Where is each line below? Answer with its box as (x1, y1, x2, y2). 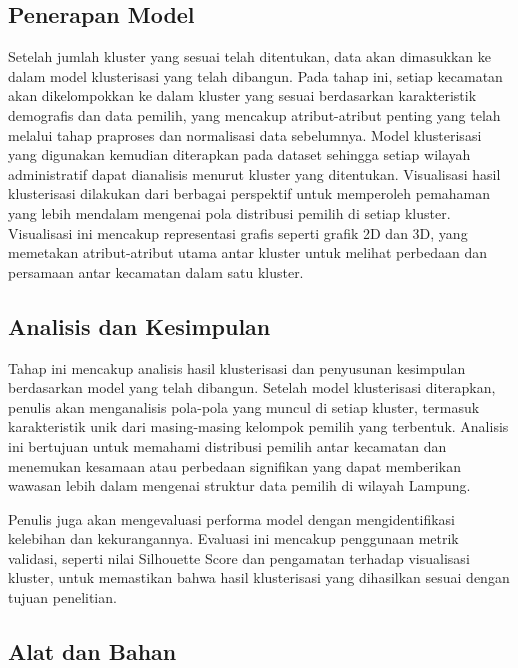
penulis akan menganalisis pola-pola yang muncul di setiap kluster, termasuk (8, 396, 480, 417)
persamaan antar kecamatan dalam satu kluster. (8, 261, 304, 282)
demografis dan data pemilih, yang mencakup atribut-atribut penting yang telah (8, 104, 501, 125)
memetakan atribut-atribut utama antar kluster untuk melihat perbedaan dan (8, 242, 488, 263)
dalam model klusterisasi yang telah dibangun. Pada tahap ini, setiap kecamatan (8, 65, 503, 86)
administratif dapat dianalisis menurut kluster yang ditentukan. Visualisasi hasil (8, 163, 501, 184)
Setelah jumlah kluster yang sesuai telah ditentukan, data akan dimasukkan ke (8, 46, 491, 67)
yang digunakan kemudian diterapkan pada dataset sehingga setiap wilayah (8, 144, 471, 165)
